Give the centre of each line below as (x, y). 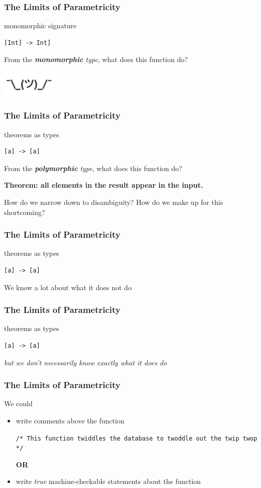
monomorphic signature (40, 25)
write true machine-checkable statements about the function (108, 481)
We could (18, 403)
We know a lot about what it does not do (68, 287)
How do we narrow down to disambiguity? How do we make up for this (114, 202)
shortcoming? (25, 212)
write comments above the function (70, 420)
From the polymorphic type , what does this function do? (93, 168)
